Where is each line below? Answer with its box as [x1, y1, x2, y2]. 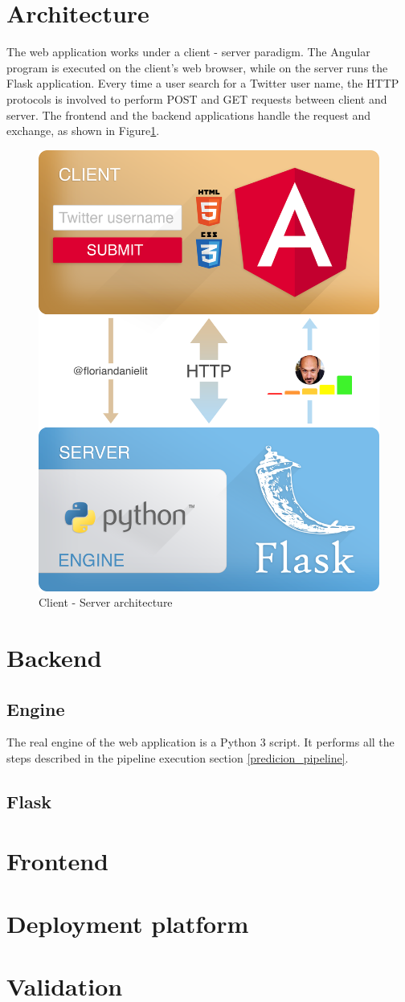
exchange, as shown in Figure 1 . [6, 122, 160, 139]
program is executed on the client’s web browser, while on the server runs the [6, 59, 388, 76]
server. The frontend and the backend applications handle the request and [6, 106, 371, 123]
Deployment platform [6, 906, 249, 939]
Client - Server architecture [39, 594, 173, 611]
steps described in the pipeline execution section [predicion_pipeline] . [6, 749, 349, 766]
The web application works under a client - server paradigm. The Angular [6, 43, 370, 60]
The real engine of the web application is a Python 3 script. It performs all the [6, 734, 395, 750]
